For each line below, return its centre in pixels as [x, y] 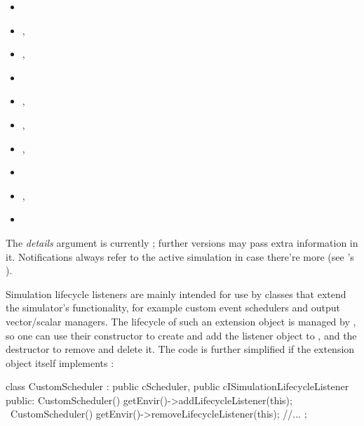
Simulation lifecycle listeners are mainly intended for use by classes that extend [176, 293]
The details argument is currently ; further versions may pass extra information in [182, 242]
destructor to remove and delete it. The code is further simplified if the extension [180, 349]
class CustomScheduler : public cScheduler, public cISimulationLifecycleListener [177, 386]
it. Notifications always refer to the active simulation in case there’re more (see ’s [180, 256]
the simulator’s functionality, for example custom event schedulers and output [173, 308]
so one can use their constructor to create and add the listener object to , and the [181, 335]
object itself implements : [60, 362]
